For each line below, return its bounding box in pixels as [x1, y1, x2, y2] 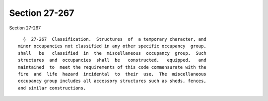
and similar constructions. [18, 85, 86, 91]
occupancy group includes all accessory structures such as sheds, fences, [18, 78, 206, 84]
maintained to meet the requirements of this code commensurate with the [18, 64, 206, 70]
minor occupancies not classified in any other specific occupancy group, [18, 43, 206, 49]
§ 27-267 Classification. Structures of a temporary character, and [23, 36, 206, 42]
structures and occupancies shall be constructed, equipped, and [18, 57, 206, 63]
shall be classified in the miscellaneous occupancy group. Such [18, 50, 206, 56]
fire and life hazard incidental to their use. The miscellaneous [18, 71, 206, 77]
